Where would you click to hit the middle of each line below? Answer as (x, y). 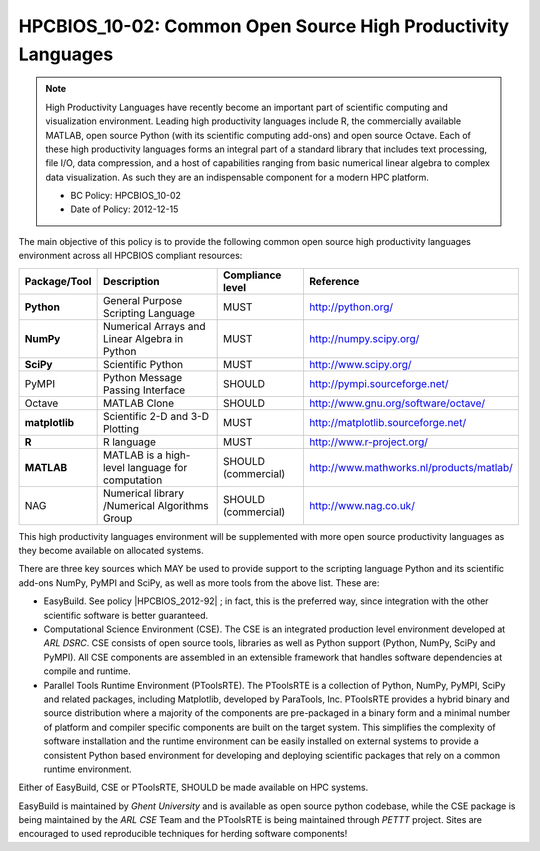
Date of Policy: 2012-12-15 (124, 209)
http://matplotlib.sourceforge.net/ (387, 422)
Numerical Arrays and (154, 326)
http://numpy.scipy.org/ (364, 338)
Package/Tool (58, 281)
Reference (334, 281)
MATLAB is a (133, 455)
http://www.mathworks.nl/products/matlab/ (411, 467)
